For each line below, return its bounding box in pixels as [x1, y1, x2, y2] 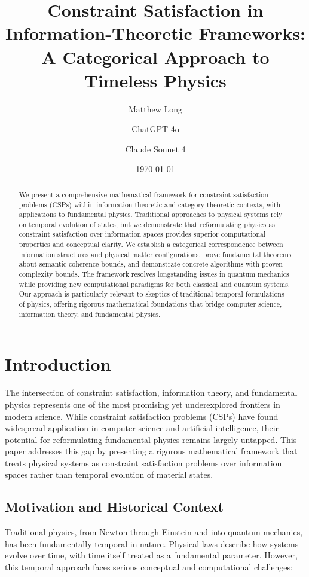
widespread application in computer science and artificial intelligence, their [5, 422, 279, 434]
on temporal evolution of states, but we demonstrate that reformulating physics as [19, 219, 276, 229]
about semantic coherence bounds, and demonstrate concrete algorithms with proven [19, 259, 283, 269]
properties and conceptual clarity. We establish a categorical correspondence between [19, 239, 283, 249]
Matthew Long [128, 102, 183, 115]
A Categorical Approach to [41, 44, 270, 69]
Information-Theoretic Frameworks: [5, 21, 306, 45]
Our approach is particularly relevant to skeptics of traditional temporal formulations [19, 289, 284, 299]
